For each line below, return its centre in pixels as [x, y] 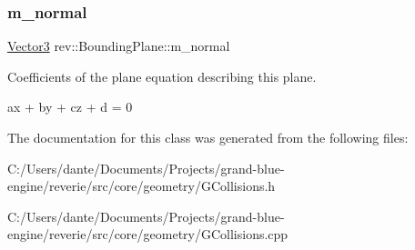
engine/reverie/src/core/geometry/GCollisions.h [142, 186]
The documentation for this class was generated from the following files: [208, 137]
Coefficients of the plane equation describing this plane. [162, 76]
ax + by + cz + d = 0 [70, 107]
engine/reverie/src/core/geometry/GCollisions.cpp [148, 234]
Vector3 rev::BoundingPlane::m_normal [119, 46]
